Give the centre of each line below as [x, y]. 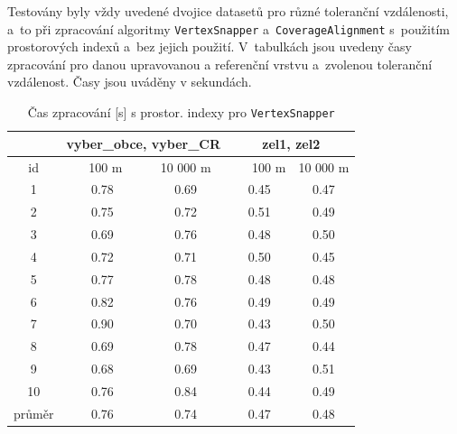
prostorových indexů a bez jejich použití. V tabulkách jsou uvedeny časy [210, 46]
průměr [34, 413]
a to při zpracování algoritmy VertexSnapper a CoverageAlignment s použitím [228, 28]
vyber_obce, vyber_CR [144, 143]
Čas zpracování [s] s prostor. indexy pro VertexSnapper [181, 112]
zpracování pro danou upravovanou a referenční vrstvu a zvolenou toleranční [220, 64]
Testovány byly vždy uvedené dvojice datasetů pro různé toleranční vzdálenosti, [228, 11]
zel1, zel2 [291, 143]
